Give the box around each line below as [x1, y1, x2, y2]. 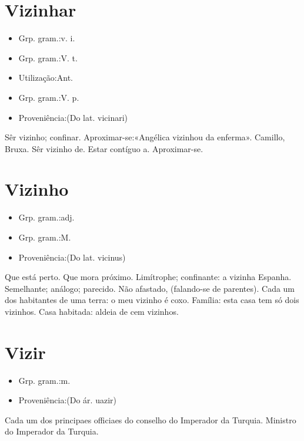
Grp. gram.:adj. [18, 211, 75, 223]
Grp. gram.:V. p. [18, 91, 79, 103]
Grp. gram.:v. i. [18, 32, 75, 44]
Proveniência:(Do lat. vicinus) [18, 251, 126, 263]
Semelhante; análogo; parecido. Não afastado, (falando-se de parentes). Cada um [5, 282, 295, 294]
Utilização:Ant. [18, 71, 73, 84]
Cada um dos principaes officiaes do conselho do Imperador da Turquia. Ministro [5, 413, 296, 426]
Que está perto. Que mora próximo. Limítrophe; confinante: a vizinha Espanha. [5, 271, 292, 283]
